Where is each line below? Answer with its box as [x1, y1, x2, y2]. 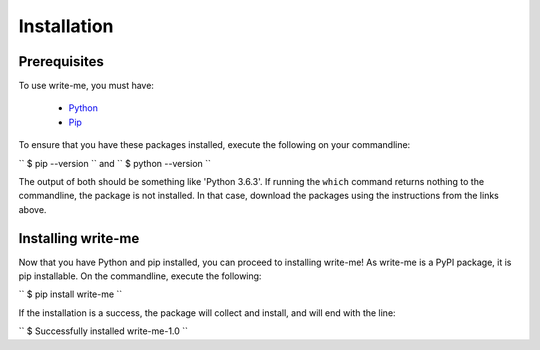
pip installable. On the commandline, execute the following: [18, 270, 262, 282]
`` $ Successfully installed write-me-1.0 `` [18, 325, 189, 337]
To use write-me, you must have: [18, 80, 155, 92]
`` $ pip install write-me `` [18, 288, 123, 300]
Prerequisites [18, 53, 104, 70]
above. [18, 203, 47, 215]
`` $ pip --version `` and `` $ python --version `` [18, 157, 212, 169]
